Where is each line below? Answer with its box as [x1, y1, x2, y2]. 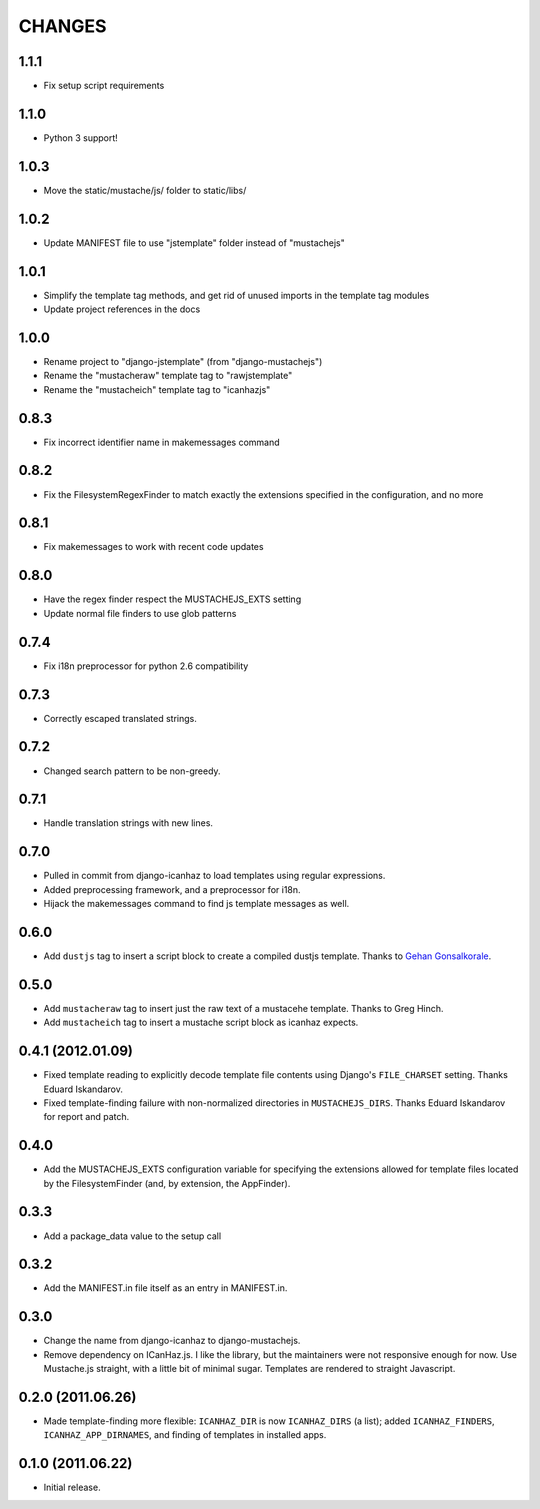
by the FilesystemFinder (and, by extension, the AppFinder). [43, 1177, 291, 1189]
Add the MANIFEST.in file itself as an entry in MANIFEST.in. [43, 1282, 288, 1294]
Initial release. [43, 1481, 101, 1494]
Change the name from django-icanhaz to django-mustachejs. [43, 1335, 301, 1347]
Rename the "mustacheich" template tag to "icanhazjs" [43, 383, 271, 395]
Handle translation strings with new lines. [43, 817, 214, 829]
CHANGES [18, 15, 107, 37]
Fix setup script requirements [43, 80, 165, 92]
